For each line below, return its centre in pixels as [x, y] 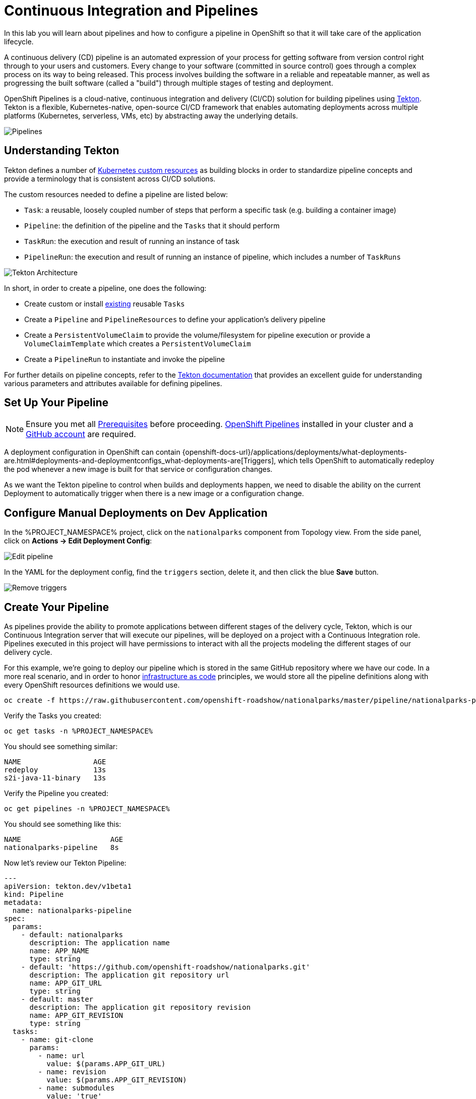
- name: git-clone [57, 1040]
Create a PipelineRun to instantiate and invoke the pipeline [125, 359]
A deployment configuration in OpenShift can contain [92, 452]
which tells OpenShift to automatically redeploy [356, 461]
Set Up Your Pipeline [56, 403]
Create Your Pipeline [56, 607]
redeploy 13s [55, 770]
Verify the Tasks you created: [53, 716]
